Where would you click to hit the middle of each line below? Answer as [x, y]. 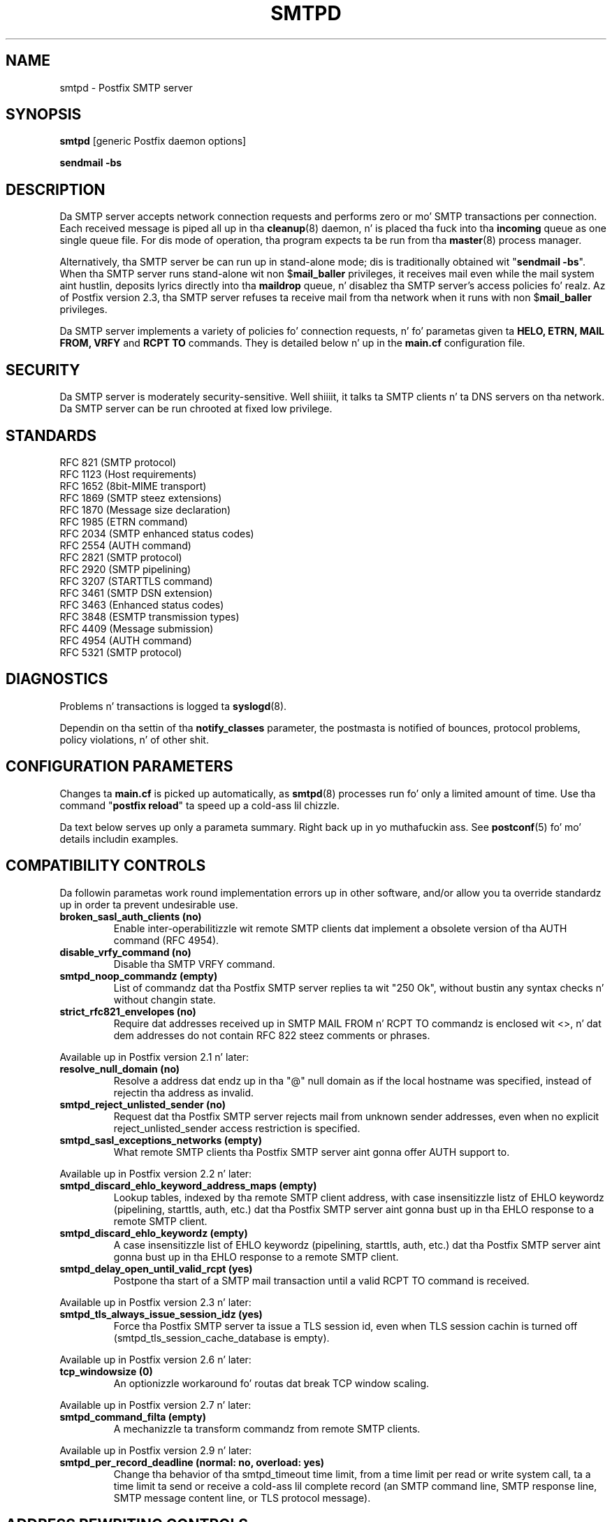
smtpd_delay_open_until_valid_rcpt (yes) [156, 1268]
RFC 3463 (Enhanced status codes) [142, 604]
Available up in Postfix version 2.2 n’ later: [156, 1173]
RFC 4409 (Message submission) [137, 628]
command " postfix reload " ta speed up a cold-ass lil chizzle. [199, 805]
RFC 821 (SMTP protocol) [118, 462]
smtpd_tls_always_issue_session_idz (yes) [161, 1314]
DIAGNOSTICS [57, 679]
